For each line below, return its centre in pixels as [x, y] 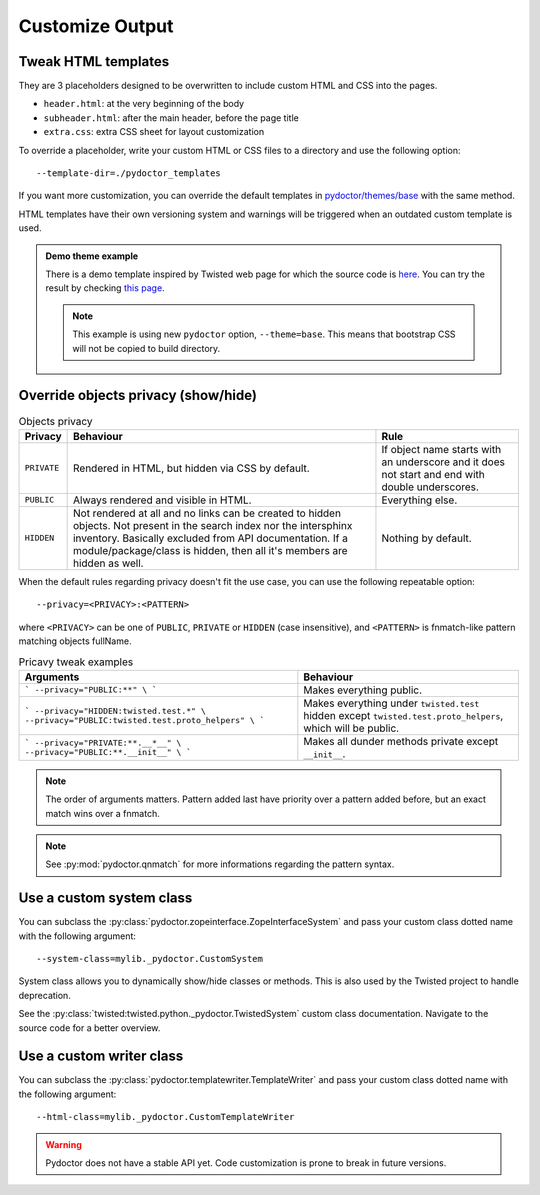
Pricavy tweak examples [76, 662]
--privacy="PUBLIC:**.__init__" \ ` [108, 751]
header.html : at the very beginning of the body [144, 104]
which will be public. [351, 728]
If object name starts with [441, 449]
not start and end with [433, 474]
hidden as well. [108, 563]
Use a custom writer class [101, 1056]
